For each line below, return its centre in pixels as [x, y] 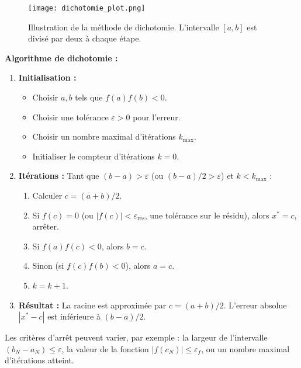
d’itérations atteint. [39, 360]
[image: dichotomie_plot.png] [87, 8]
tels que [89, 97]
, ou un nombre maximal [245, 348]
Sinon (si [48, 265]
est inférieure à [74, 316]
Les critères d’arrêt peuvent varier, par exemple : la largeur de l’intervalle [136, 337]
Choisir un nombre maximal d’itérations [104, 136]
